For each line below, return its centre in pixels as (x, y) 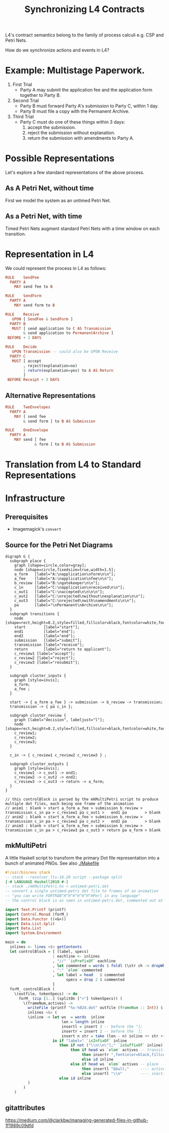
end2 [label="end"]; (45, 636)
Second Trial (26, 101)
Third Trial (23, 117)
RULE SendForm (23, 296)
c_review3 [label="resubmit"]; (47, 662)
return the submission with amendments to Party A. (81, 138)
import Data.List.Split (30, 924)
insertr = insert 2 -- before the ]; (102, 1031)
